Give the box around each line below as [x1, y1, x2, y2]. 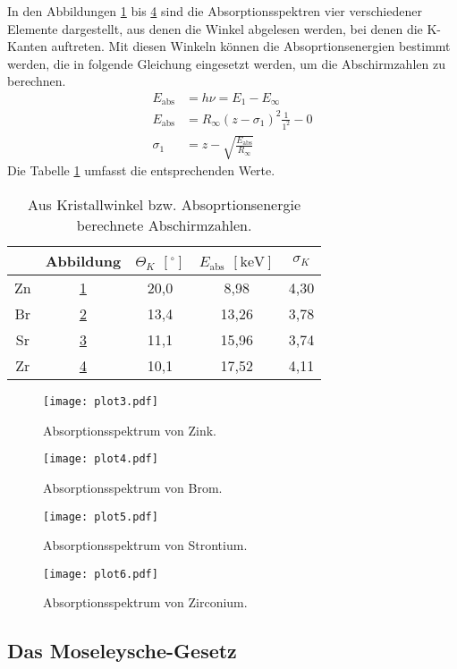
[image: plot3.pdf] [43, 395, 158, 409]
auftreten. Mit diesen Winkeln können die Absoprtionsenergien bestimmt [51, 37, 451, 55]
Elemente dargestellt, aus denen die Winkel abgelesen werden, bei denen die [7, 19, 423, 38]
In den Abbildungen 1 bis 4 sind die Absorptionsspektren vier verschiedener [7, 2, 422, 20]
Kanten [7, 37, 47, 55]
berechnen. [7, 72, 66, 90]
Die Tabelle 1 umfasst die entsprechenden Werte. [7, 161, 275, 180]
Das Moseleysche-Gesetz [7, 637, 237, 665]
